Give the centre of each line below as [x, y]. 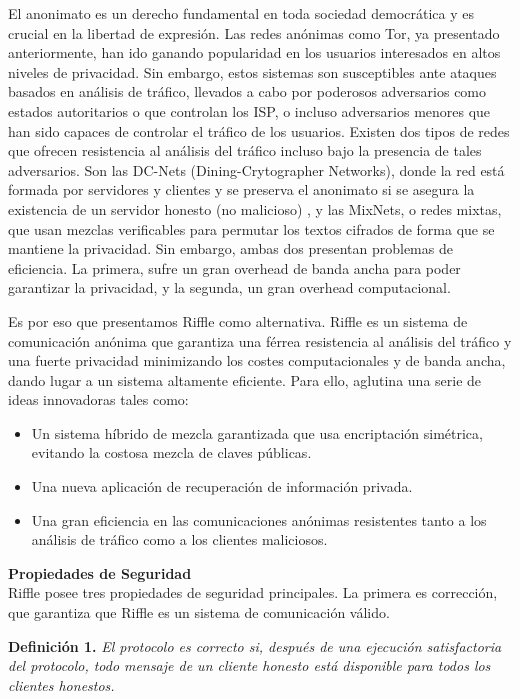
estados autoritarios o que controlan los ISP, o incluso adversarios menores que [249, 110]
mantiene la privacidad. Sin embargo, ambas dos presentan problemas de [230, 248]
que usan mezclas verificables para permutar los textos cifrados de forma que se [251, 228]
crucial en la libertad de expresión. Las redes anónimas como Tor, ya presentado [254, 32]
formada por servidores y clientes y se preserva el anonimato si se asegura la [241, 189]
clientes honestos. [61, 684]
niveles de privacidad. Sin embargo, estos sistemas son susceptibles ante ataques [252, 71]
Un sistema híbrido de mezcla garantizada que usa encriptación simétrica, [257, 432]
